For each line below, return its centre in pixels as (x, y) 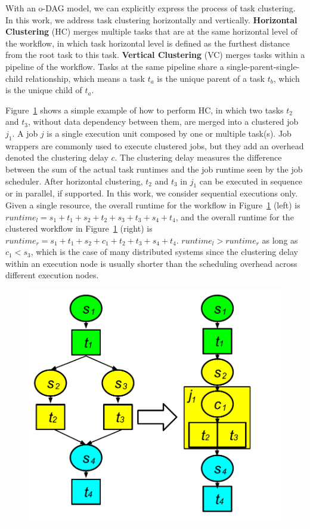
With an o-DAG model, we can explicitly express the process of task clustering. (151, 8)
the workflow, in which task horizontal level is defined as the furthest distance (148, 43)
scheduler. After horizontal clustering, (74, 181)
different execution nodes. (52, 275)
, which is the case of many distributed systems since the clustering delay (164, 252)
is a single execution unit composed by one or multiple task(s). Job (169, 133)
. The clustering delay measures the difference (198, 157)
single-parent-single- (263, 66)
